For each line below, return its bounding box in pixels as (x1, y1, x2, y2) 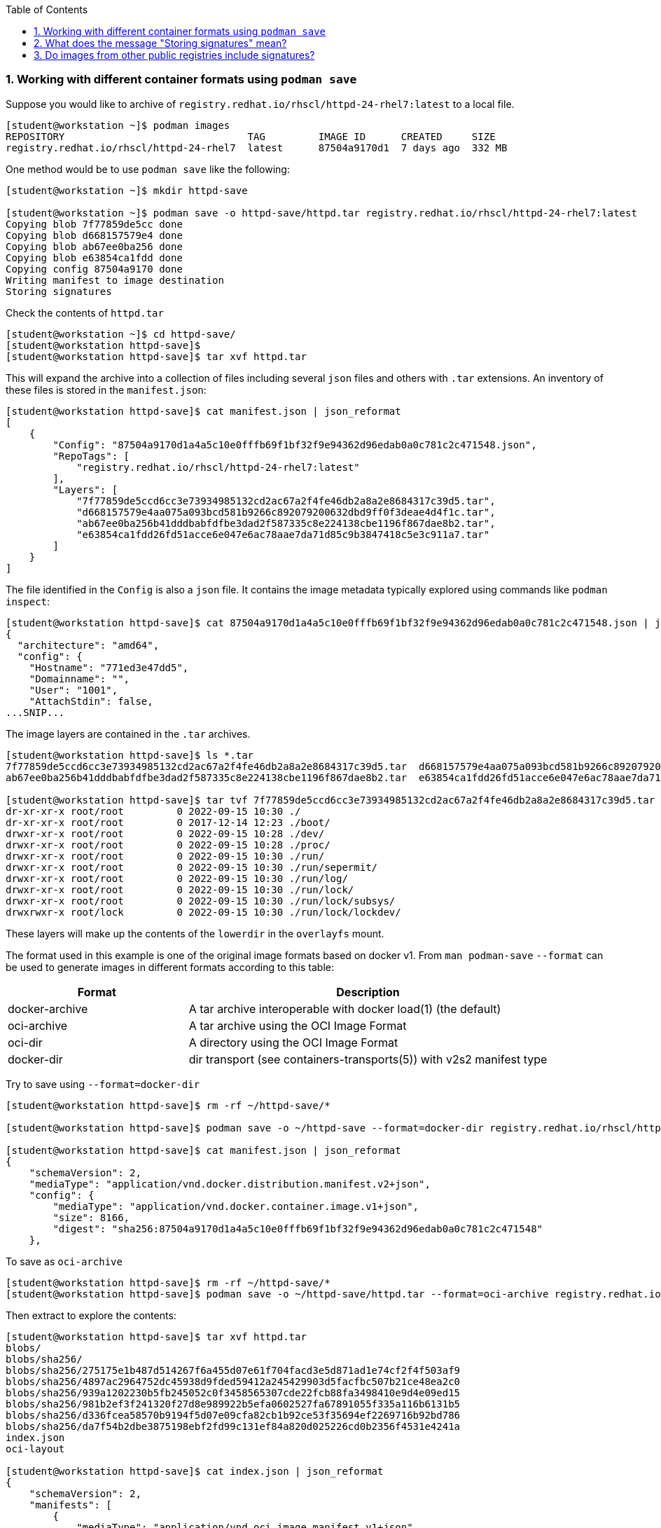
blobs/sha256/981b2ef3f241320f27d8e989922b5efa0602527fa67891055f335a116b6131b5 (6, 1398, 461, 1410)
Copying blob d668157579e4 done (6, 229, 183, 241)
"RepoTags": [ (53, 450, 130, 462)
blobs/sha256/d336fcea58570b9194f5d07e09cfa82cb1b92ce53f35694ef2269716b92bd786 (6, 1409, 461, 1421)
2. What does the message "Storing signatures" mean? (34, 37, 287, 49)
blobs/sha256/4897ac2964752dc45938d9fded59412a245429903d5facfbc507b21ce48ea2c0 (6, 1375, 461, 1387)
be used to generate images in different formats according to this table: (6, 961, 334, 973)
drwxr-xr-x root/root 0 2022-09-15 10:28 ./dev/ (6, 827, 325, 839)
